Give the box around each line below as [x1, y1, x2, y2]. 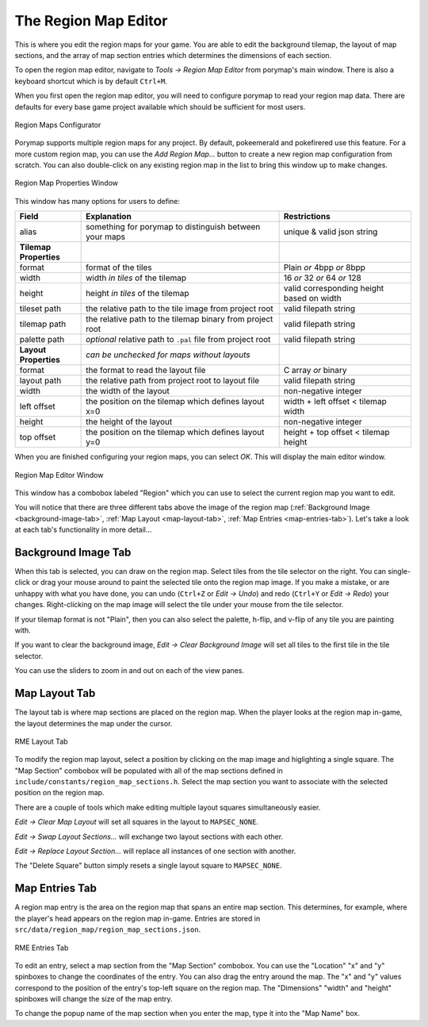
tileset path [19, 303, 62, 314]
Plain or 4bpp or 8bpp [283, 262, 366, 273]
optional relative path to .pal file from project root [86, 334, 271, 345]
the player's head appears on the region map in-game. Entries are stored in [14, 914, 261, 923]
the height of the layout [86, 417, 173, 428]
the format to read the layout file [86, 365, 206, 376]
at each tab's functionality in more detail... [14, 525, 152, 535]
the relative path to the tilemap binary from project [86, 313, 273, 325]
